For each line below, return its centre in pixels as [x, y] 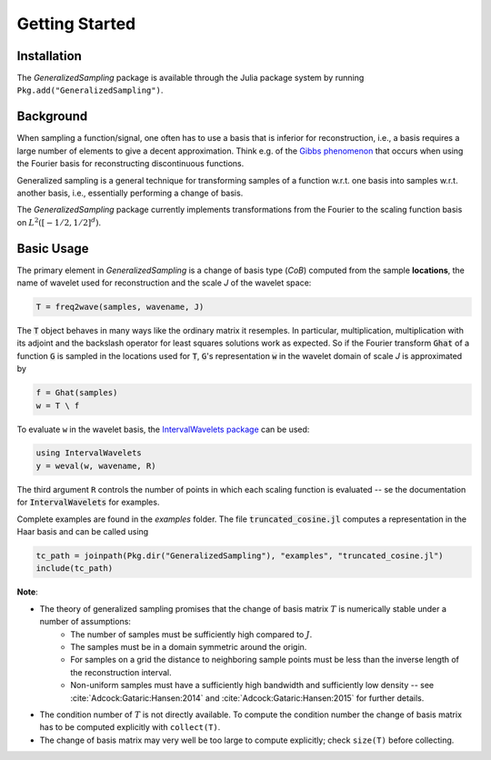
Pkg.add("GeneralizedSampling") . [90, 90]
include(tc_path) [75, 569]
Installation [49, 56]
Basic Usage [53, 249]
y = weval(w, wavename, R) [96, 465]
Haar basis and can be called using [83, 532]
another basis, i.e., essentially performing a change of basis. [130, 193]
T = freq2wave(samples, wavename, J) [120, 306]
